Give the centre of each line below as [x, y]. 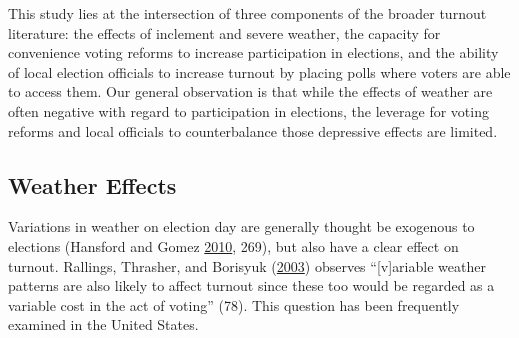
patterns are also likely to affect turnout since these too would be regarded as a [251, 285]
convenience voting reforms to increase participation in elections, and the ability [253, 52]
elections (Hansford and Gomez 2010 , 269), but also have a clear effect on [233, 245]
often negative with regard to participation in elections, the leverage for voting [248, 110]
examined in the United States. [103, 324]
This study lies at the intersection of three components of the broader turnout [247, 13]
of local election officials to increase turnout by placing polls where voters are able [259, 71]
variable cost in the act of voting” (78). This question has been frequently [234, 304]
